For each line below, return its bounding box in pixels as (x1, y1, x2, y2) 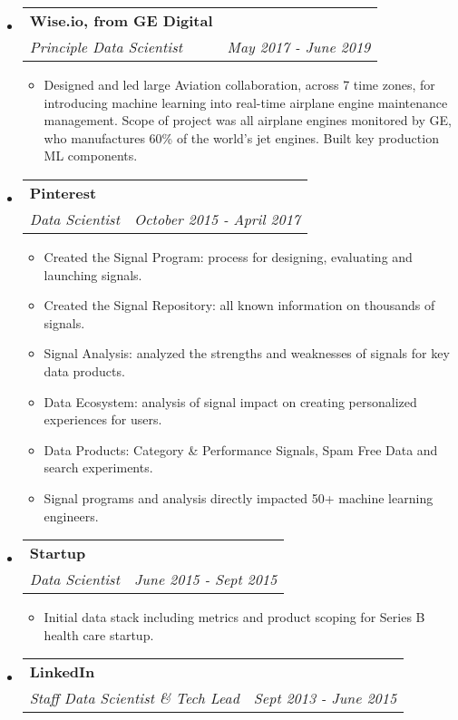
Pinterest (29, 181, 97, 203)
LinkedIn (29, 661, 95, 683)
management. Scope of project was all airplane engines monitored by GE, (44, 111, 452, 130)
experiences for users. (44, 410, 162, 429)
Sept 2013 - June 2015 (253, 687, 397, 709)
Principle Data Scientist (29, 36, 183, 57)
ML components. (44, 146, 138, 165)
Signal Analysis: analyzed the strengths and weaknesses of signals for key (44, 344, 450, 363)
